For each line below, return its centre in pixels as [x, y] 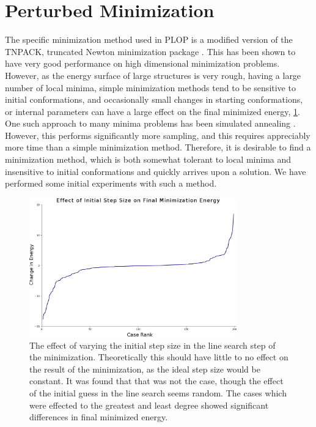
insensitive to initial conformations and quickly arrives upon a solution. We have [156, 171]
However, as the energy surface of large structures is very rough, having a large [153, 75]
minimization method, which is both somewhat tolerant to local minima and [148, 159]
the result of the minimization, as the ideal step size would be [145, 369]
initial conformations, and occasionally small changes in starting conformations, [154, 99]
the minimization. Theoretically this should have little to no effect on [159, 357]
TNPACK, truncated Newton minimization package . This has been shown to [150, 51]
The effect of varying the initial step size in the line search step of [152, 345]
